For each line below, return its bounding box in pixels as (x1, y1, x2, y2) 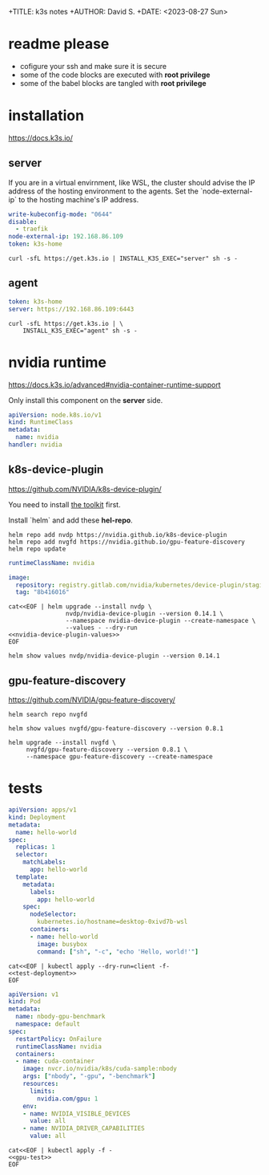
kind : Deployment (8, 813, 66, 821)
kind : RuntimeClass (8, 418, 74, 426)
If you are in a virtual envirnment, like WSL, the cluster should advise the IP (8, 177, 255, 187)
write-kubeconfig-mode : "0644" (8, 210, 113, 218)
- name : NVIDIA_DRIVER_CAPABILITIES (22, 1124, 146, 1132)
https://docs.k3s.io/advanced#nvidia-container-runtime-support (8, 380, 222, 389)
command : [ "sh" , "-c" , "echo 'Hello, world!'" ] (37, 947, 199, 956)
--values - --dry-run (65, 624, 138, 632)
